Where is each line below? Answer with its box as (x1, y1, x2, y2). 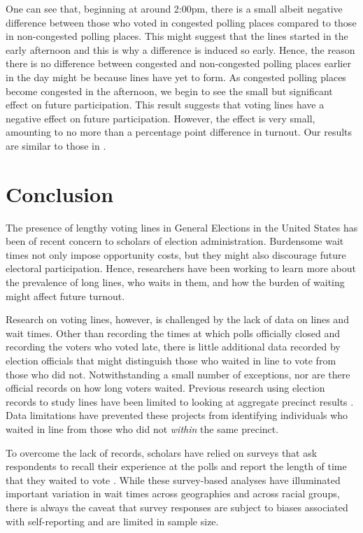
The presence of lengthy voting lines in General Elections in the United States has (6, 220, 358, 234)
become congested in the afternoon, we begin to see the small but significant (6, 83, 333, 98)
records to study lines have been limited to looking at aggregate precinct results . (6, 394, 354, 408)
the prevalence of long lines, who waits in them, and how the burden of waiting (6, 275, 345, 290)
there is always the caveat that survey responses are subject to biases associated (6, 499, 348, 514)
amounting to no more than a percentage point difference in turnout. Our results (6, 125, 353, 139)
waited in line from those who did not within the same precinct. (6, 421, 279, 436)
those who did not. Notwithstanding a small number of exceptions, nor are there (6, 367, 350, 381)
